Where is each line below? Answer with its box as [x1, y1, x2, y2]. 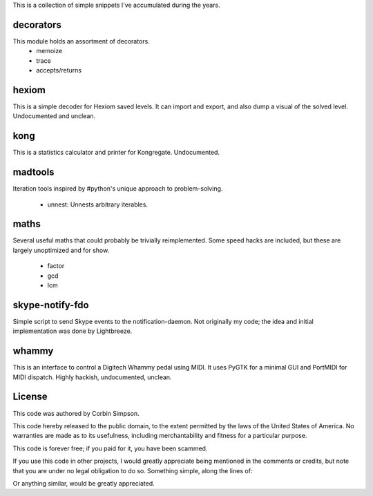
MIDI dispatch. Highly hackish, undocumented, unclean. [12, 373, 172, 381]
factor [47, 262, 65, 270]
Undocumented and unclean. [12, 112, 96, 120]
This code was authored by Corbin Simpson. [12, 409, 140, 417]
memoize [36, 47, 63, 55]
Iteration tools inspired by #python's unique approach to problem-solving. [12, 184, 223, 193]
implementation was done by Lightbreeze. [12, 327, 133, 335]
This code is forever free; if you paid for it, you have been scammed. [12, 444, 208, 452]
